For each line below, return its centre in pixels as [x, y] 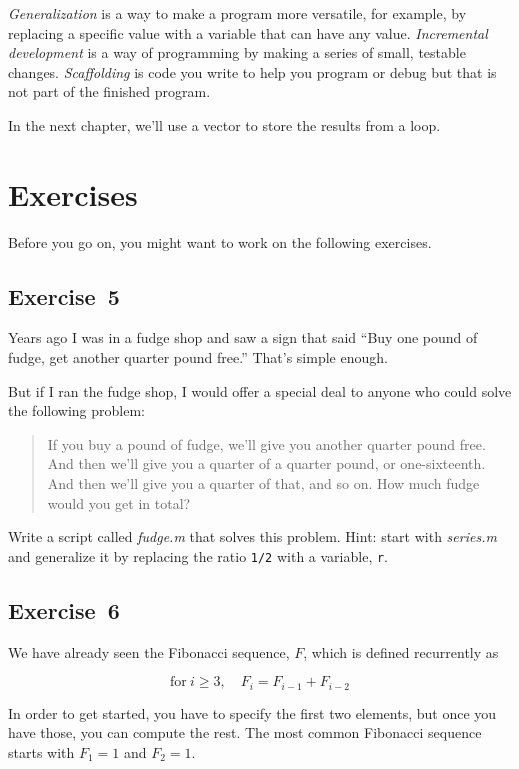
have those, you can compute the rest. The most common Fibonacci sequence [245, 732]
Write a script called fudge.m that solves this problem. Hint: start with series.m [252, 536]
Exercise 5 [64, 295]
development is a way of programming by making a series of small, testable [237, 52]
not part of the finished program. [109, 91]
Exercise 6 [64, 609]
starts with [41, 751]
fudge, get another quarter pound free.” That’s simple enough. [198, 357]
